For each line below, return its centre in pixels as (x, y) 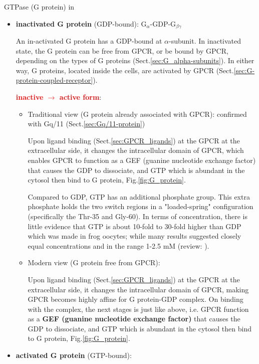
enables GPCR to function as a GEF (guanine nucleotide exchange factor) (142, 160)
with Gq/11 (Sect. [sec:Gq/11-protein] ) (86, 124)
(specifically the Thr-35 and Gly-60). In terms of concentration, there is (138, 216)
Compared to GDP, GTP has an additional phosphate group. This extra (139, 196)
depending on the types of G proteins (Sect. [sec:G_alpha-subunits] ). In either (135, 60)
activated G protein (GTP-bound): (74, 355)
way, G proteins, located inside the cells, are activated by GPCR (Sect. (125, 70)
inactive (30, 97)
